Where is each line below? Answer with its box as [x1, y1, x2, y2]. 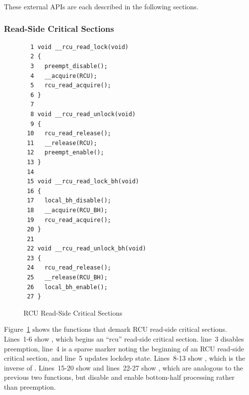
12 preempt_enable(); [27, 149, 104, 156]
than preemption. [4, 382, 56, 392]
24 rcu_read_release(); [27, 264, 111, 272]
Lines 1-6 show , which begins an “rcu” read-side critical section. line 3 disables [4, 334, 244, 344]
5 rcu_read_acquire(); [30, 82, 111, 89]
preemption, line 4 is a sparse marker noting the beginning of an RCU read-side [4, 343, 244, 353]
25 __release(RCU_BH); [27, 274, 108, 281]
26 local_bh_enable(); [27, 283, 108, 291]
